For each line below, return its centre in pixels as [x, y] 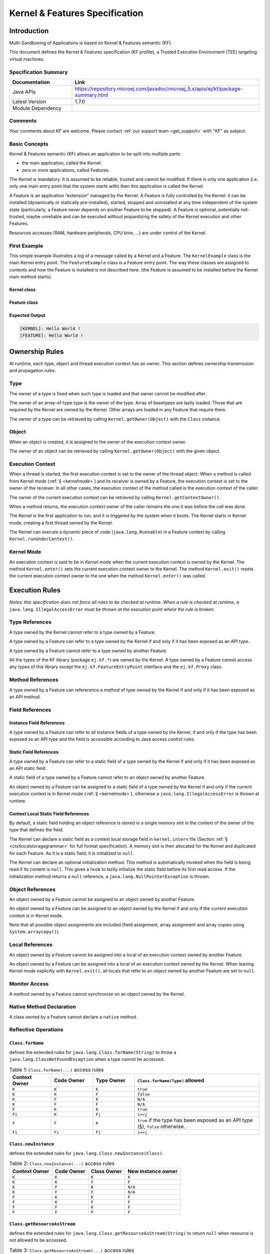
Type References [30, 622]
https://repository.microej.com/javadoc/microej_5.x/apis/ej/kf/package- [159, 89]
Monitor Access [29, 984]
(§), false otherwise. [161, 1126]
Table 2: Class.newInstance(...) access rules [62, 1164]
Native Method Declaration [42, 1007]
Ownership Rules [36, 351]
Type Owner [111, 1080]
